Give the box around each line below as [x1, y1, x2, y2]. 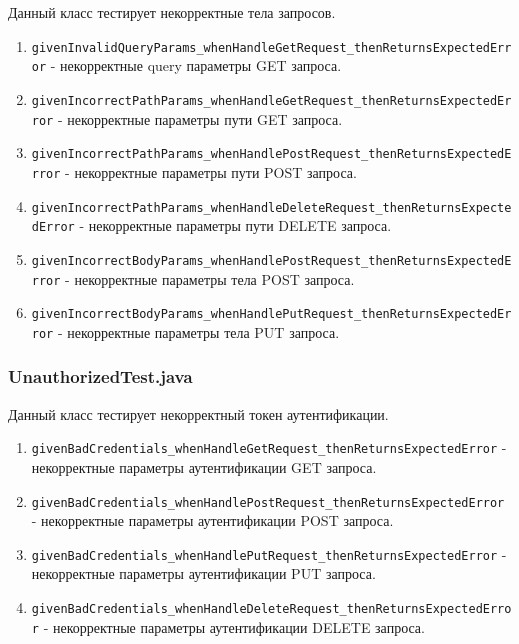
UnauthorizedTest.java [8, 364, 193, 389]
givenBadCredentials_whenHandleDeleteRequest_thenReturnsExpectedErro [31, 602, 512, 617]
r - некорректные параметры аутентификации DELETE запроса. [31, 616, 425, 637]
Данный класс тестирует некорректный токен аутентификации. [8, 403, 389, 424]
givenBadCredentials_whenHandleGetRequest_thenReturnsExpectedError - [31, 437, 507, 458]
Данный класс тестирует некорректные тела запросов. [8, 2, 336, 22]
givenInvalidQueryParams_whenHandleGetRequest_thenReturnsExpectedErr [31, 40, 512, 55]
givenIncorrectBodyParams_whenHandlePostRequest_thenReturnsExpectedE [31, 253, 512, 268]
